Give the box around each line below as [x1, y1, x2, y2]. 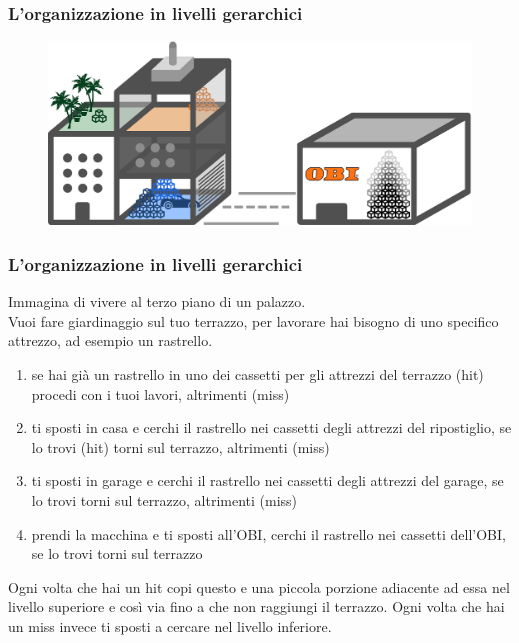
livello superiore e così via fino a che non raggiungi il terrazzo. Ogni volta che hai [8, 596, 505, 617]
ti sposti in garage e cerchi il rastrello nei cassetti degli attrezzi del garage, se [31, 470, 504, 491]
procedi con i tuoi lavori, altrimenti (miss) [31, 383, 290, 404]
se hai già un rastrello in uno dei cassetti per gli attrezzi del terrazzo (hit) [31, 364, 484, 385]
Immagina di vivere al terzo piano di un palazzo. [8, 291, 306, 312]
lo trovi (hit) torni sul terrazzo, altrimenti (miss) [31, 436, 330, 457]
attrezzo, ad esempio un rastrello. [8, 330, 213, 351]
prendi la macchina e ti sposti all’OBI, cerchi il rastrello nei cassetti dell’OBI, [31, 523, 506, 544]
